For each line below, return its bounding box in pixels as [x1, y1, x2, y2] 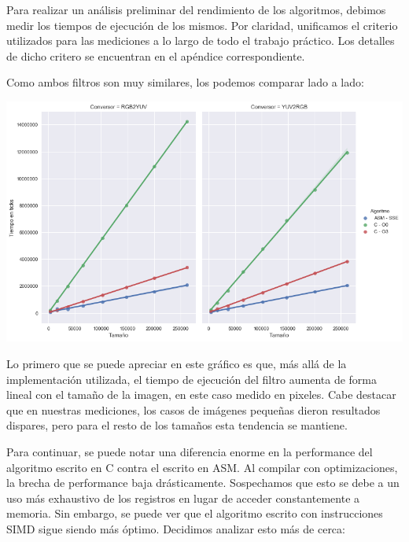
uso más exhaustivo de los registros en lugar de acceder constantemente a [6, 489, 360, 506]
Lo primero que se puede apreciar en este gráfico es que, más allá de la [6, 355, 347, 371]
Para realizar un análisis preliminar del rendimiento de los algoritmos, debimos [6, 2, 386, 17]
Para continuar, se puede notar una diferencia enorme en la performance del [6, 443, 373, 459]
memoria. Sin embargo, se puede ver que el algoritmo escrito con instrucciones [6, 505, 383, 522]
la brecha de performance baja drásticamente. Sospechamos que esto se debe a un [6, 474, 400, 491]
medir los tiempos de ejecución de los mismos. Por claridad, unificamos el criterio [6, 17, 398, 33]
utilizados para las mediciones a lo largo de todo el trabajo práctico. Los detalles [6, 32, 395, 49]
